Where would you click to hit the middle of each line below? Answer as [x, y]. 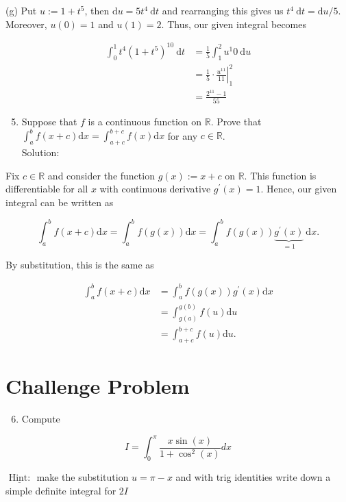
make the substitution [83, 477]
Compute [41, 419]
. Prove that [236, 122]
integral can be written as [60, 202]
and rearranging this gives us [223, 10]
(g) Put [21, 10]
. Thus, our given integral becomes [234, 24]
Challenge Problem [98, 386]
